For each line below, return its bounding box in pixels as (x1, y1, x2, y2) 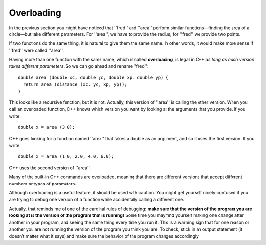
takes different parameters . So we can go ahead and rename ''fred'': (9, 63, 149, 69)
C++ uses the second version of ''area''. (9, 165, 91, 171)
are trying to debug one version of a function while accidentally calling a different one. (9, 197, 184, 203)
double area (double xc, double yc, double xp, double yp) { (18, 74, 168, 80)
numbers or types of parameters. (9, 181, 76, 186)
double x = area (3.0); (18, 124, 75, 130)
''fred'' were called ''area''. (9, 47, 64, 53)
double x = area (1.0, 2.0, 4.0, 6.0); (18, 154, 114, 159)
